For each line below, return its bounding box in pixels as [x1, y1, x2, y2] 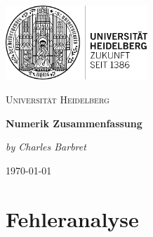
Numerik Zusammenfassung [6, 115, 142, 130]
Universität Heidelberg [6, 91, 109, 106]
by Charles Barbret [6, 139, 86, 154]
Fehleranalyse [6, 204, 139, 233]
